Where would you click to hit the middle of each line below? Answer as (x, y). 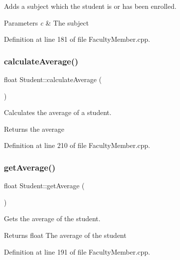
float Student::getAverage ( (44, 186)
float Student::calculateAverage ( (53, 79)
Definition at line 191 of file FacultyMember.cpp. (77, 251)
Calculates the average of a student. (58, 112)
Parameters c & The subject (46, 22)
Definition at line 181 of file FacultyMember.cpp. (77, 39)
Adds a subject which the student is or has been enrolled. (90, 6)
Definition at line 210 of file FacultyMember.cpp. (77, 145)
